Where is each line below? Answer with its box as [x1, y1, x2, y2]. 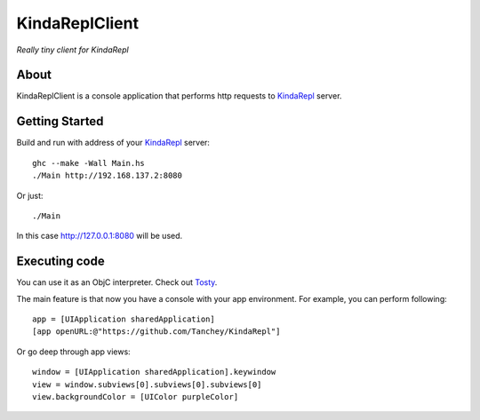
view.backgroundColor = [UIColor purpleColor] [32, 392, 239, 401]
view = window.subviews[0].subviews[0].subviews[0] [32, 379, 262, 390]
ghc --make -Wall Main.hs [32, 158, 146, 168]
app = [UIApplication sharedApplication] [32, 314, 215, 324]
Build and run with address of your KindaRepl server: [16, 138, 211, 148]
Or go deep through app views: [16, 346, 131, 357]
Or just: [16, 190, 44, 201]
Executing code [16, 254, 106, 269]
